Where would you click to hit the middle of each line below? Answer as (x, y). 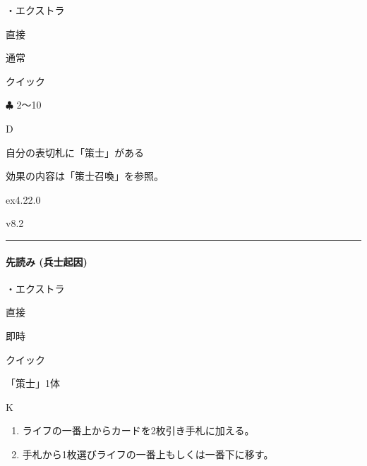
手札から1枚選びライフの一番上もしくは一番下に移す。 (148, 454)
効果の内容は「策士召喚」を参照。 (85, 176)
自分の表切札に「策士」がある (75, 152)
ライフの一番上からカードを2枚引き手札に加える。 (138, 430)
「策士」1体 (33, 383)
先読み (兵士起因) (47, 261)
